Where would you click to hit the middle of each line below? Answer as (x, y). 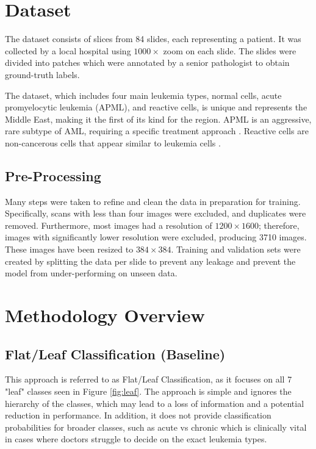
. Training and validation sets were (236, 249)
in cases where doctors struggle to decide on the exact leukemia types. (136, 439)
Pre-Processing (53, 175)
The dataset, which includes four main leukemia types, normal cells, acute (143, 95)
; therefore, (279, 225)
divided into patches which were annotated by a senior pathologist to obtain (147, 63)
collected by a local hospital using (68, 50)
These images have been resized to (69, 249)
